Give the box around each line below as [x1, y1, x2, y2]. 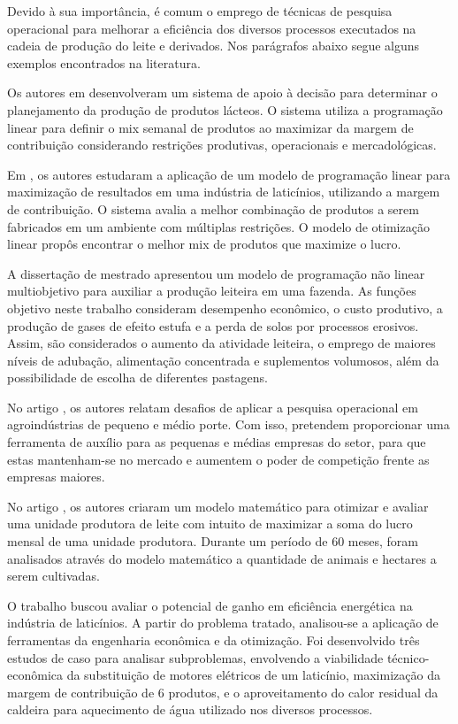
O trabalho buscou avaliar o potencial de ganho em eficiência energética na [7, 596, 413, 614]
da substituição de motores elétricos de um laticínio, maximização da [66, 666, 440, 684]
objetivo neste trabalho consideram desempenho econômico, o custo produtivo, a [7, 298, 443, 317]
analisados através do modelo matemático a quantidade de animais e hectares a [7, 549, 437, 567]
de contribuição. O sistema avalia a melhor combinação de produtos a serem [7, 199, 419, 218]
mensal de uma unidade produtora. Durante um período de [7, 532, 328, 551]
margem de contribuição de [7, 682, 155, 701]
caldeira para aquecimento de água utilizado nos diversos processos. [7, 700, 373, 719]
